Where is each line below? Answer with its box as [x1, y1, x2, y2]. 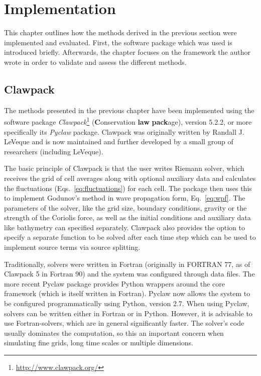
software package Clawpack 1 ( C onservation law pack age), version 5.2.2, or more [4, 115, 252, 127]
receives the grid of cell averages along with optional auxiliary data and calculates [4, 172, 256, 183]
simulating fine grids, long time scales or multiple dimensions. [4, 337, 193, 348]
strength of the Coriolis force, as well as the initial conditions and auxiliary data [4, 212, 251, 223]
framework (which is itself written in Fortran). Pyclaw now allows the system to [4, 288, 250, 299]
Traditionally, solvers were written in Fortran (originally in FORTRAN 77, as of [4, 258, 250, 269]
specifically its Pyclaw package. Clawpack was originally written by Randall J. [4, 126, 244, 137]
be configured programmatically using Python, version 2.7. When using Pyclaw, [4, 298, 249, 309]
